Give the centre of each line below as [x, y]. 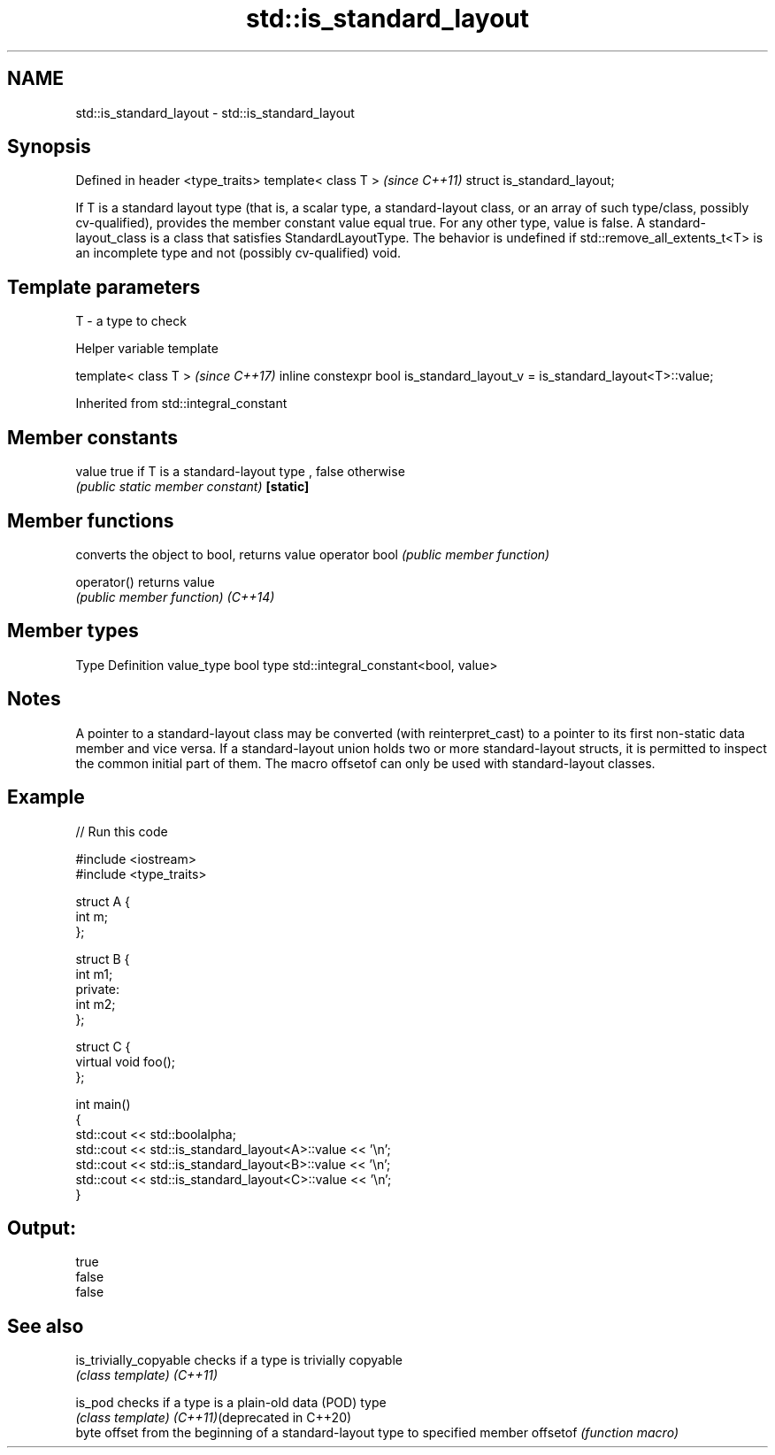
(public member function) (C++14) [175, 597]
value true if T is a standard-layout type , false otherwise [240, 472]
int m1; [94, 974]
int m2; [96, 1004]
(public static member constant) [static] [192, 487]
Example [46, 797]
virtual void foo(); [126, 1061]
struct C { [103, 1046]
